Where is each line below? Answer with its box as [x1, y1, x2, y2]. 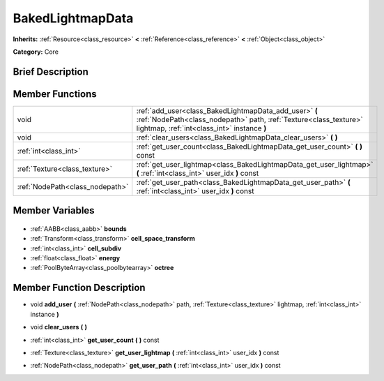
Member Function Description [13, 282, 146, 294]
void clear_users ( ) [30, 323, 87, 331]
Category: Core [13, 47, 59, 56]
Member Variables [13, 204, 95, 216]
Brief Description [13, 66, 89, 77]
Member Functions [13, 88, 97, 100]
